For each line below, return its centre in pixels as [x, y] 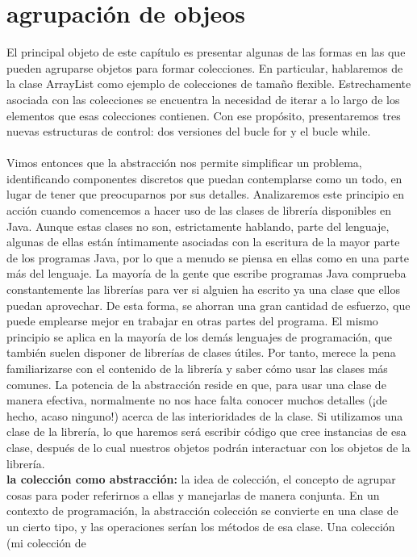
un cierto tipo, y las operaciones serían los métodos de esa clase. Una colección [201, 526]
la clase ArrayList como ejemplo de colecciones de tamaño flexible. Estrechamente [209, 84]
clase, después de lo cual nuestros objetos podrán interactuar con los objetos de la [208, 447]
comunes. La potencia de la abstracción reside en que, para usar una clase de [196, 384]
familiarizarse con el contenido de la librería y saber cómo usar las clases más [197, 368]
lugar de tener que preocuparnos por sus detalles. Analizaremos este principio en [206, 194]
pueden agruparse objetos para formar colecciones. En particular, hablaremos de [205, 67]
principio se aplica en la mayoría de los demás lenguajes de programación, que [200, 336]
